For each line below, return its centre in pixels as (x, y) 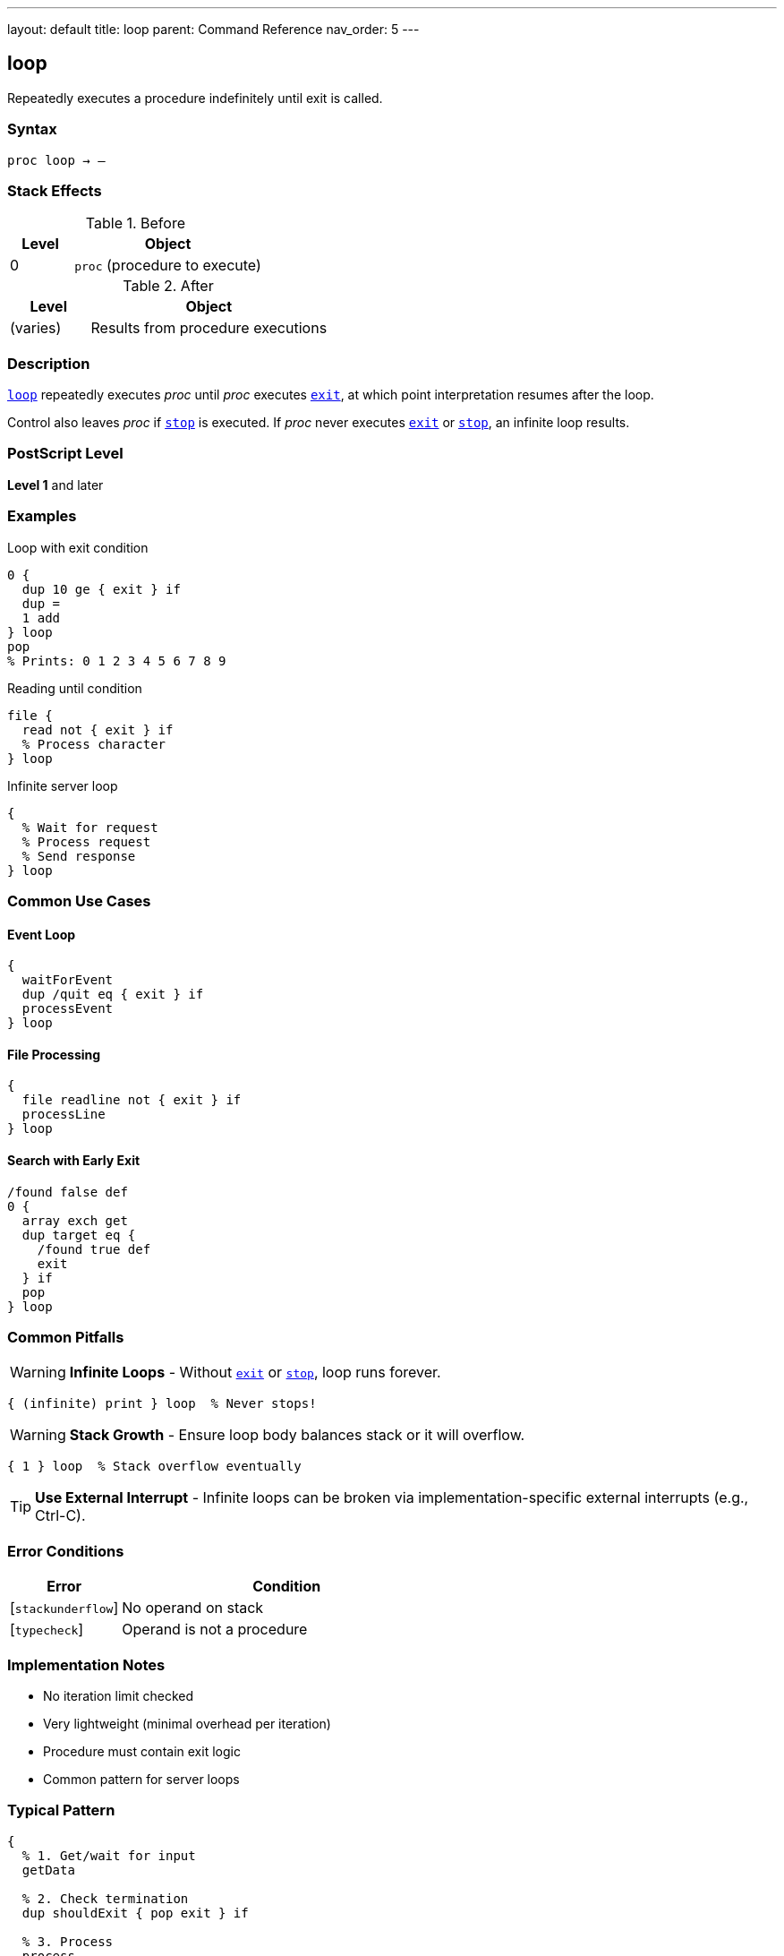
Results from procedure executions (209, 328)
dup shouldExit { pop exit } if (135, 1913)
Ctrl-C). (60, 1516)
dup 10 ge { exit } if (101, 589)
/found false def (68, 1192)
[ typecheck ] (47, 1630)
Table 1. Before (135, 223)
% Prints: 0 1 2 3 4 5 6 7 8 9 (117, 661)
